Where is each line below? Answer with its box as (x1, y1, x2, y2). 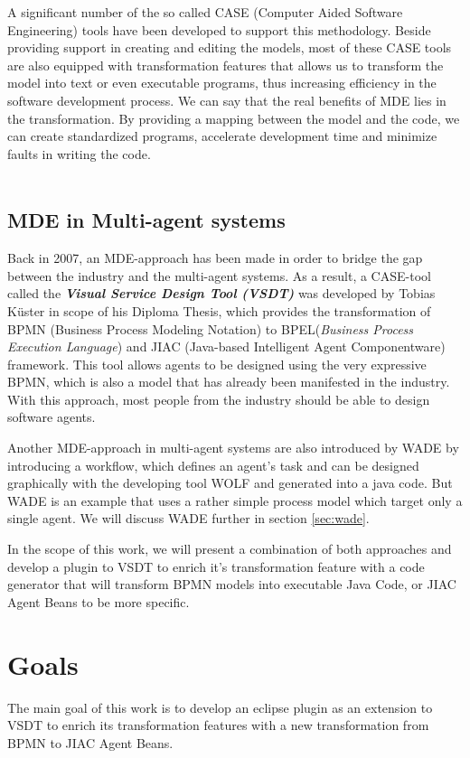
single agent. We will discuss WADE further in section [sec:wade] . (7, 509, 370, 528)
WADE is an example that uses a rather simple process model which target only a (7, 491, 463, 510)
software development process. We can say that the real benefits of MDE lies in (7, 90, 446, 109)
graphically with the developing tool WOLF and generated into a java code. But (7, 473, 453, 492)
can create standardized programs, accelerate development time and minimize (7, 126, 437, 145)
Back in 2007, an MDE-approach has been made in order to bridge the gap (7, 248, 423, 267)
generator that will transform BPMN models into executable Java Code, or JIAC (7, 575, 456, 594)
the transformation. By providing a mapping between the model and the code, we (7, 108, 460, 127)
